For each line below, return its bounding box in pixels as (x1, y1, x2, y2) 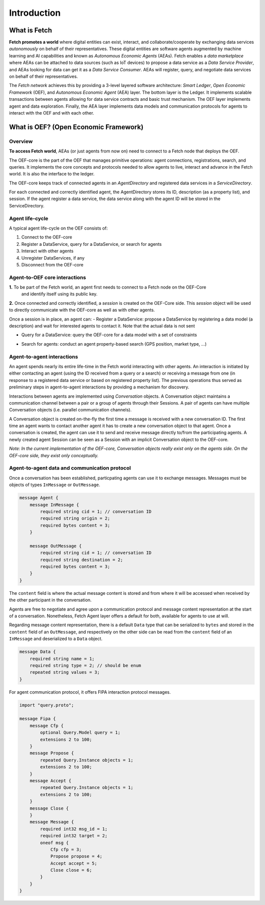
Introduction (9, 7, 61, 18)
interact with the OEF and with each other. (9, 110, 94, 116)
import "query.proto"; (19, 702, 74, 708)
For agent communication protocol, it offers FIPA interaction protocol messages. (9, 689, 171, 695)
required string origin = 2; (40, 516, 110, 521)
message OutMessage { (29, 543, 82, 549)
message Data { (19, 649, 56, 655)
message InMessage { (29, 502, 79, 507)
